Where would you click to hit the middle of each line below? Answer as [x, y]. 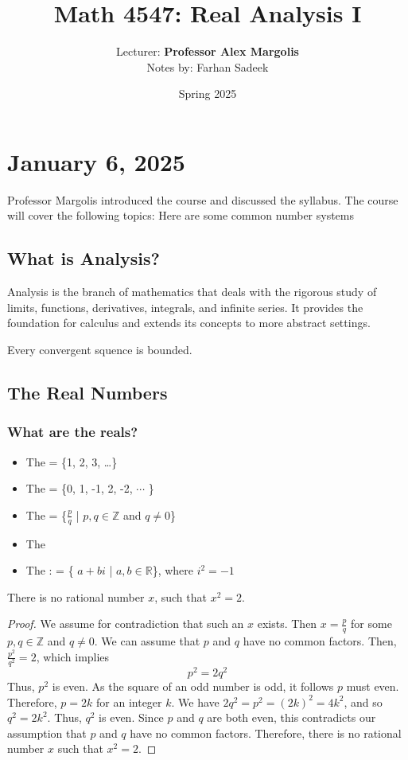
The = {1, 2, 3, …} [72, 461]
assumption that [47, 733]
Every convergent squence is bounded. [100, 350]
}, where [173, 570]
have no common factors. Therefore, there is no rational [266, 733]
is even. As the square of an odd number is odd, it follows [193, 686]
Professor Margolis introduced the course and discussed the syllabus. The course [203, 199]
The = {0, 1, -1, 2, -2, [79, 488]
